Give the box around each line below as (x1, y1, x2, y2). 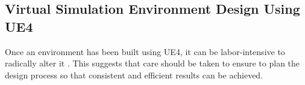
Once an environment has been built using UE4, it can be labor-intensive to (5, 45, 285, 57)
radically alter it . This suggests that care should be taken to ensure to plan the (5, 57, 300, 69)
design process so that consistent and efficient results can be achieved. (5, 68, 263, 81)
